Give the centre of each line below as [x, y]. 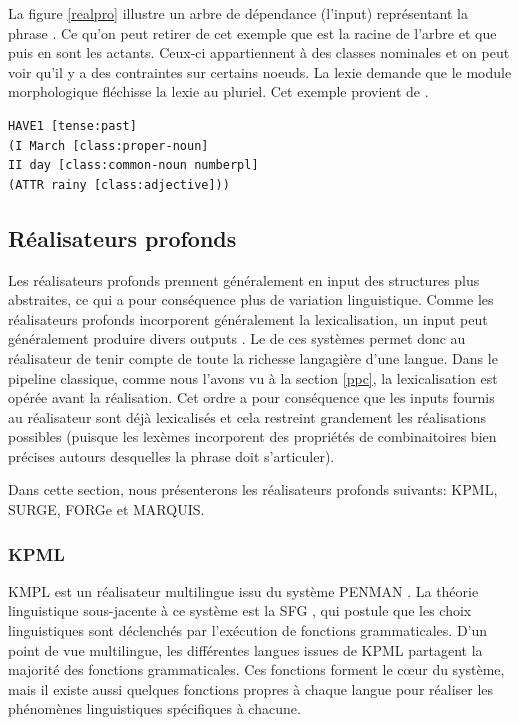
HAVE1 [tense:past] [72, 125]
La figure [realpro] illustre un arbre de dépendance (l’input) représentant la [238, 13]
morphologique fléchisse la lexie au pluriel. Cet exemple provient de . [218, 91]
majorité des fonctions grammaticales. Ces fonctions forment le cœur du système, [256, 669]
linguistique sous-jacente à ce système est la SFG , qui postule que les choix [240, 610]
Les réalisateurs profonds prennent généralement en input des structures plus [244, 279]
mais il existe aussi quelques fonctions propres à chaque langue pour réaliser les [251, 688]
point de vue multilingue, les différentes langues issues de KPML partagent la [245, 649]
